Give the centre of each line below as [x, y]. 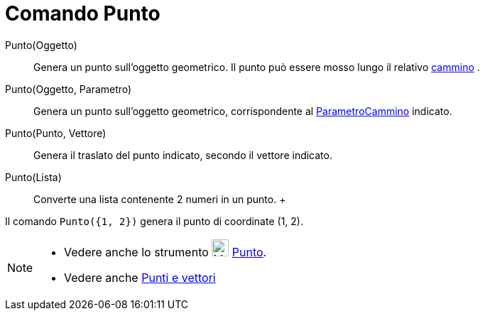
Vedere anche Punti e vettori [140, 277]
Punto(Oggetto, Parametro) [69, 89]
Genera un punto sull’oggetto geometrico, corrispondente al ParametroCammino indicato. [243, 111]
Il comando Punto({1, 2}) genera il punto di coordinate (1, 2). [154, 221]
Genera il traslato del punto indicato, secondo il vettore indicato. [183, 155]
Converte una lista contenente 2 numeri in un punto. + [160, 199]
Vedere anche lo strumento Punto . [165, 252]
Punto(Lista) [33, 177]
